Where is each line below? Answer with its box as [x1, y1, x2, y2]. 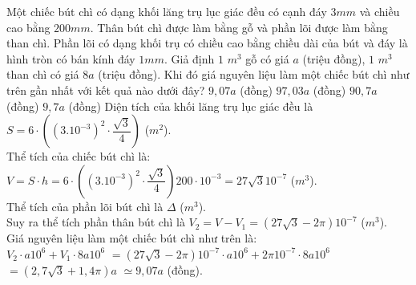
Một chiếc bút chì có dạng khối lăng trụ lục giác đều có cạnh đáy [6, 3, 327, 19]
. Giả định [164, 50, 215, 67]
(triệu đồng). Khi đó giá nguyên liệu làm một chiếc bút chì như [98, 66, 410, 83]
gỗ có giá [245, 50, 289, 67]
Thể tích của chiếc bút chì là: [6, 148, 151, 165]
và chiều [359, 3, 400, 19]
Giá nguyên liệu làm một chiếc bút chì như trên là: [6, 230, 257, 246]
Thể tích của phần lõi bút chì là [6, 197, 164, 214]
